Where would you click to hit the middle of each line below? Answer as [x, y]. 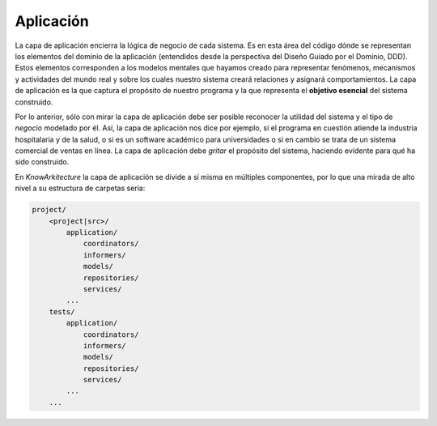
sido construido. [42, 162]
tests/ [62, 311]
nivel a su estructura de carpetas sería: [80, 188]
